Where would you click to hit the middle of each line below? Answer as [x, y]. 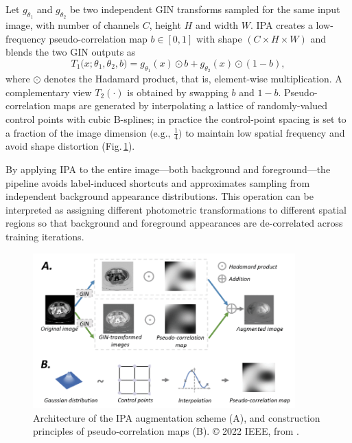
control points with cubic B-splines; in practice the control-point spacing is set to [176, 118]
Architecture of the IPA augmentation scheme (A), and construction [177, 417]
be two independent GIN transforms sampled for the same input [205, 9]
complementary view [49, 92]
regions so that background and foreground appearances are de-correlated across [174, 223]
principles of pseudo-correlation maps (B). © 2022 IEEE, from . [166, 431]
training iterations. [45, 236]
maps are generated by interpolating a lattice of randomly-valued [190, 105]
